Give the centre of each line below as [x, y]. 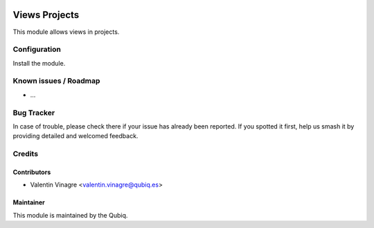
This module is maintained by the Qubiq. [70, 215]
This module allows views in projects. [66, 32]
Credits [25, 154]
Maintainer [29, 202]
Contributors [32, 172]
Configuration [37, 50]
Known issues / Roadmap [56, 81]
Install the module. [39, 63]
